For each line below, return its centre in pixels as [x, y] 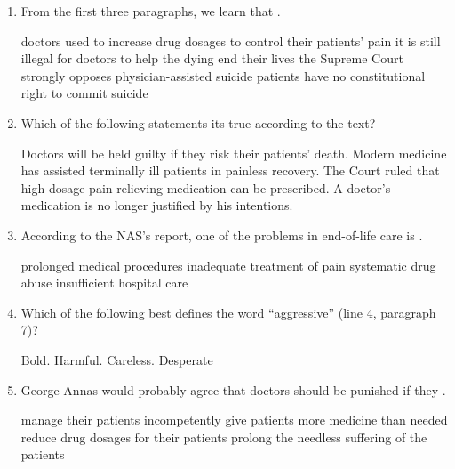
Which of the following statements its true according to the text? [198, 122]
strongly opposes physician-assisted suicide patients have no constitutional [223, 75]
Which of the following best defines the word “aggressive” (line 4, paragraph [228, 312]
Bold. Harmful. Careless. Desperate [117, 359]
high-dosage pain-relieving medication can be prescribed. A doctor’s [206, 187]
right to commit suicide [84, 93]
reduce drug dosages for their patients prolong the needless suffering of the [224, 437]
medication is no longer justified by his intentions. [157, 205]
